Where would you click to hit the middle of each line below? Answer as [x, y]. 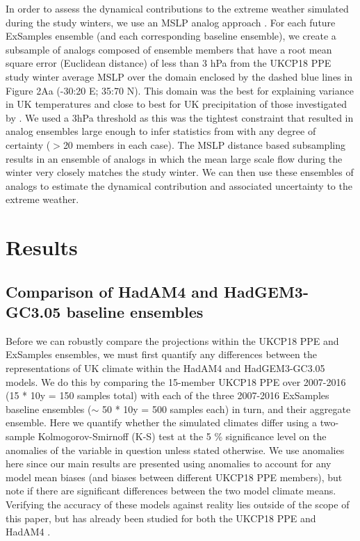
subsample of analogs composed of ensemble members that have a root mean [169, 49]
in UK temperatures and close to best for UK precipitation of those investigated [176, 104]
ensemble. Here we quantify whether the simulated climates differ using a [161, 422]
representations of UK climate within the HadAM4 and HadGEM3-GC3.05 [165, 368]
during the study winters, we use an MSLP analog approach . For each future [171, 22]
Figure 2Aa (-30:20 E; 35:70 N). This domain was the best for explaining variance [180, 90]
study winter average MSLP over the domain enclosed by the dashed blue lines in [179, 76]
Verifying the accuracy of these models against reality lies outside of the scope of [178, 504]
